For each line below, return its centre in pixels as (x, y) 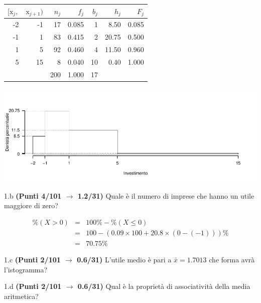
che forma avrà (232, 260)
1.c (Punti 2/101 (32, 260)
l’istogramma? (26, 269)
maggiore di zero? (31, 205)
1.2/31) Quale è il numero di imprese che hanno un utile (166, 195)
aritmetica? (21, 296)
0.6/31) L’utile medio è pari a (124, 260)
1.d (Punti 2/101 (33, 286)
